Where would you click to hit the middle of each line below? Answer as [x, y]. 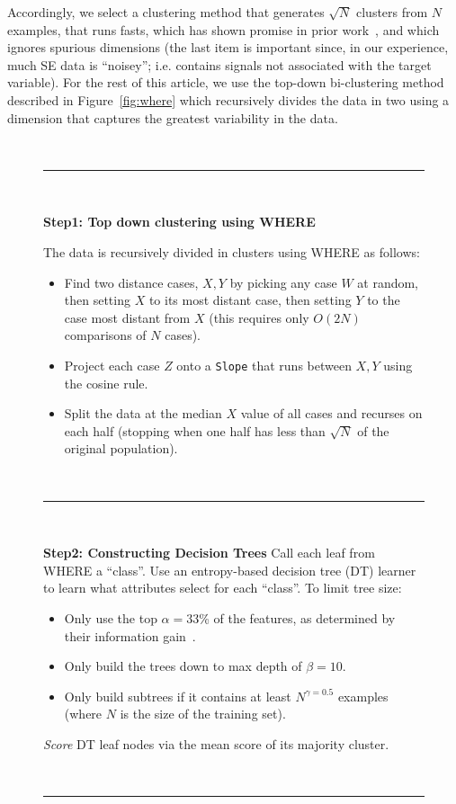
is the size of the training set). [203, 714]
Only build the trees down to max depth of [183, 666]
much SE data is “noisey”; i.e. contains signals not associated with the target [219, 64]
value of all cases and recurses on [331, 413]
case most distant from [127, 317]
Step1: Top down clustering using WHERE [179, 222]
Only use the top [111, 617]
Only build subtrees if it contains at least [178, 696]
